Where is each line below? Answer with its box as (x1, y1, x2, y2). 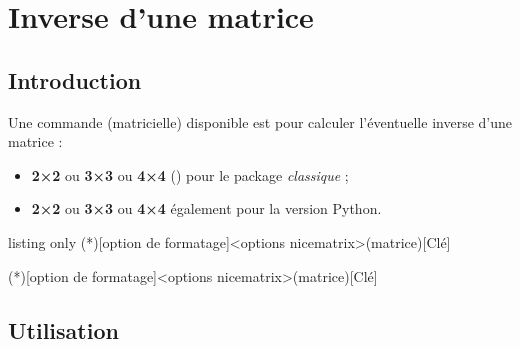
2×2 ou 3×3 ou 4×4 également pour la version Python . (31, 198, 382, 219)
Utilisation (8, 314, 119, 345)
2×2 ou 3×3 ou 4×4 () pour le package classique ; (31, 164, 349, 185)
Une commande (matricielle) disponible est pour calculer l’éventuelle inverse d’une (8, 111, 512, 132)
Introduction (8, 64, 142, 95)
